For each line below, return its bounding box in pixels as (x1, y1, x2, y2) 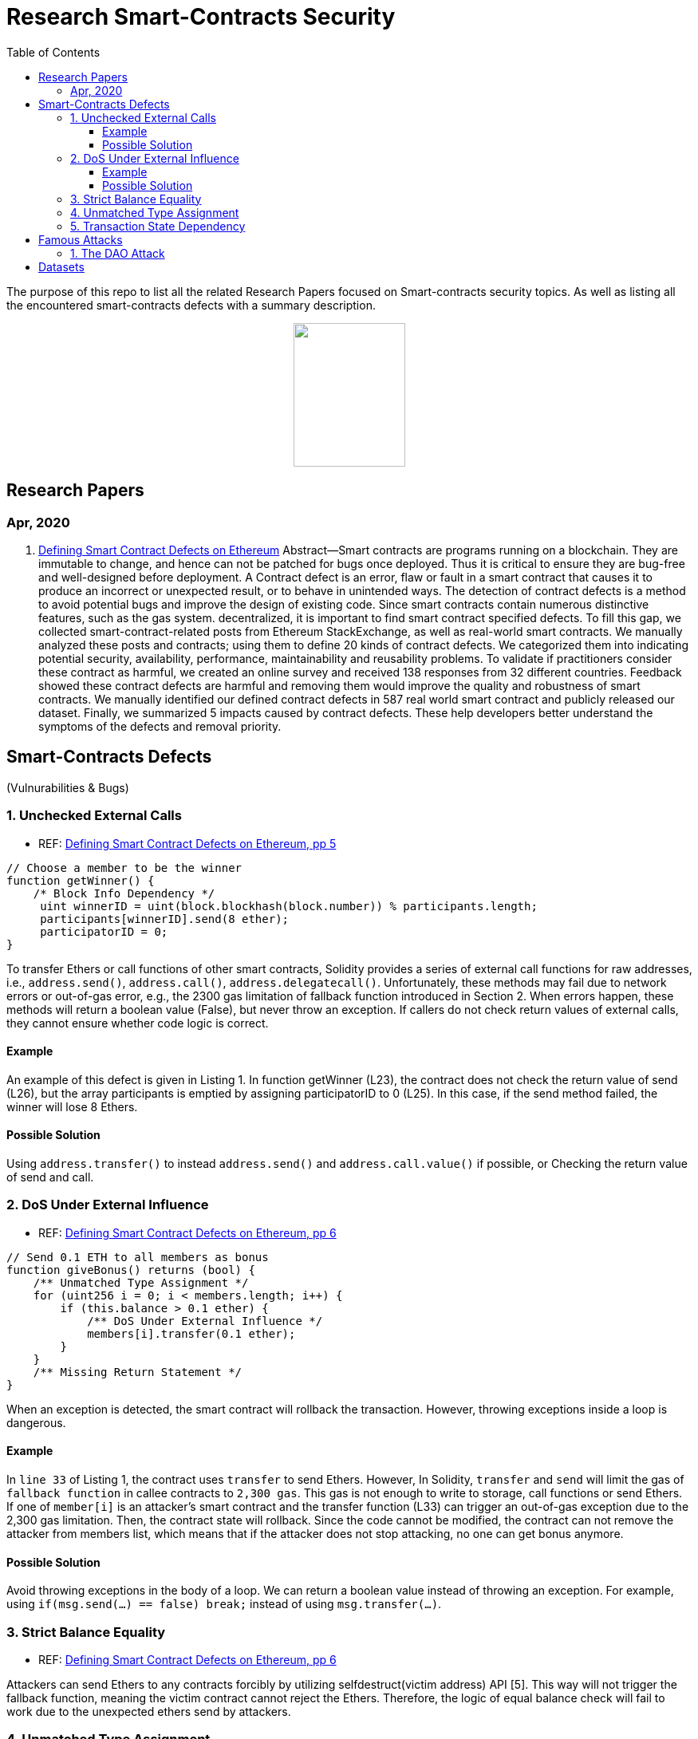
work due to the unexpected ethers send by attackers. (6, 1704, 291, 1718)
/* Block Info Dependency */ (33, 886, 215, 900)
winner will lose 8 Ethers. (6, 1099, 138, 1114)
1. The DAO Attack (70, 246, 165, 260)
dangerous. (6, 1415, 66, 1429)
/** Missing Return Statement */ (33, 1365, 243, 1378)
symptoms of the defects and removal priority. (38, 719, 282, 733)
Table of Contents (6, 45, 101, 59)
